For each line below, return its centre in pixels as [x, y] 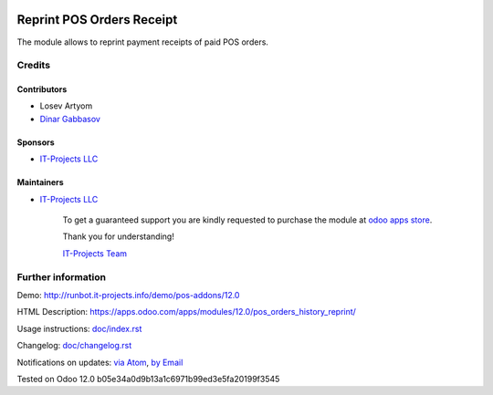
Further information [62, 276]
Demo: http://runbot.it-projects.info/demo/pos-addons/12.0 [128, 295]
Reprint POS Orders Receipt [97, 20]
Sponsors [36, 142]
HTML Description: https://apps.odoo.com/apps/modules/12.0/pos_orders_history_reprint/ [186, 312]
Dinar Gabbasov [70, 119]
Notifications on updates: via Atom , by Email [100, 362]
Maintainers [40, 182]
